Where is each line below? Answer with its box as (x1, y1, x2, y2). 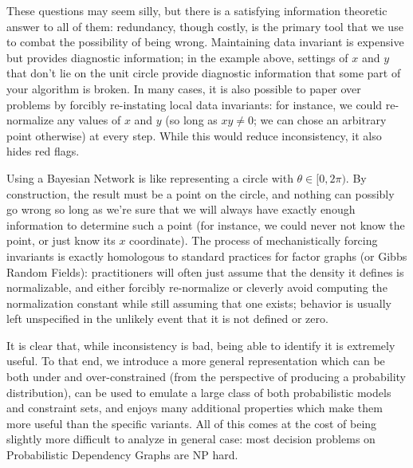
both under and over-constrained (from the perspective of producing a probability (6, 368, 407, 385)
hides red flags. (6, 143, 80, 159)
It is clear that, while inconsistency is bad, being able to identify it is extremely (6, 336, 395, 353)
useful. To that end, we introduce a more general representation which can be (6, 352, 385, 369)
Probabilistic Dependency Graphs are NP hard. (6, 446, 238, 463)
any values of (57, 112, 121, 128)
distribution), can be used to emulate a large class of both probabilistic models (6, 383, 391, 400)
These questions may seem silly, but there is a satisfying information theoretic (6, 2, 387, 18)
